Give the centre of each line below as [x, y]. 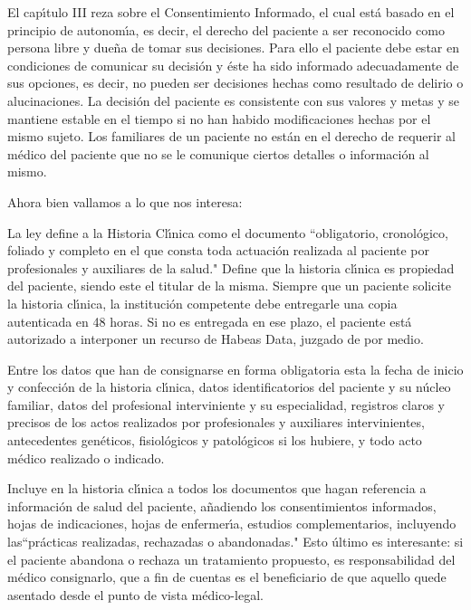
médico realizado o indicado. [86, 457]
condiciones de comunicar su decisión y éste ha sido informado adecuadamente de [233, 65]
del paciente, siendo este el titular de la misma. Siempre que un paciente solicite [229, 286]
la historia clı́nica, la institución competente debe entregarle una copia [202, 303]
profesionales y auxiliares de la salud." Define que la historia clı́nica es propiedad [231, 267]
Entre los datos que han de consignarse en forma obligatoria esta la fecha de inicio [235, 369]
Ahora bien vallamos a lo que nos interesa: [125, 201]
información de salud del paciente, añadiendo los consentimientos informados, [222, 505]
